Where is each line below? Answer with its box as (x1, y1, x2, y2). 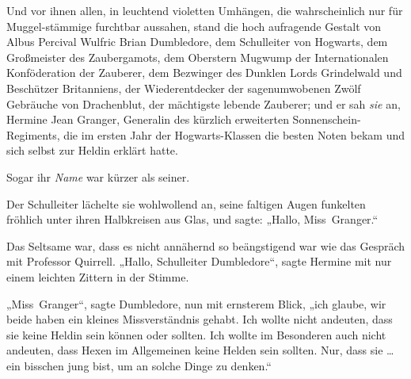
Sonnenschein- (292, 111, 361, 128)
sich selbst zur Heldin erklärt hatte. (6, 142, 178, 159)
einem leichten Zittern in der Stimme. (6, 268, 189, 285)
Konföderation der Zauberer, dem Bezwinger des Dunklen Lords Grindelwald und (6, 64, 402, 81)
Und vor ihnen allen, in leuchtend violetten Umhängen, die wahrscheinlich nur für (6, 2, 403, 18)
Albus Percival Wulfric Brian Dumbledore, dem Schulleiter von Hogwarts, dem (6, 33, 388, 50)
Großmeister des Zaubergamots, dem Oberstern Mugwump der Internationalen (6, 48, 389, 65)
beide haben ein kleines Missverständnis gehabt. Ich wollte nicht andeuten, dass (6, 311, 393, 327)
